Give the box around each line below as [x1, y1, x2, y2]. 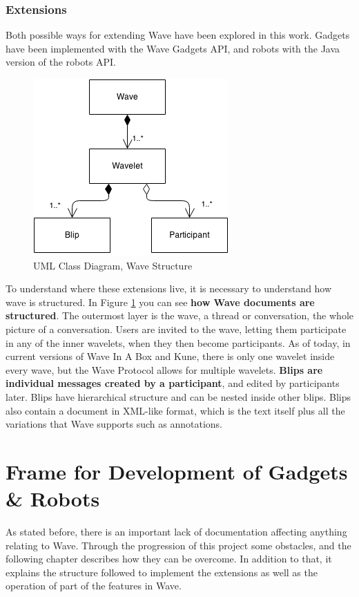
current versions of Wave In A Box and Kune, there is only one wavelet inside [6, 349, 335, 363]
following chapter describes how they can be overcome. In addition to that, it [6, 551, 332, 566]
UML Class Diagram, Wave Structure [33, 258, 193, 272]
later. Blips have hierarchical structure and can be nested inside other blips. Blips [6, 389, 351, 404]
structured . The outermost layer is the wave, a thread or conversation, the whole [6, 308, 353, 323]
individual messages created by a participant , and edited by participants [6, 376, 340, 390]
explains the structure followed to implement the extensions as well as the [6, 565, 318, 579]
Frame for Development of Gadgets [6, 457, 348, 485]
